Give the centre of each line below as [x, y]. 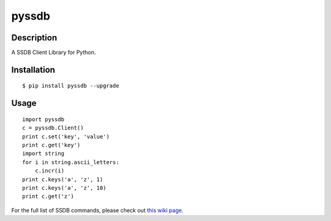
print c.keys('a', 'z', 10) [64, 188]
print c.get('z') [48, 197]
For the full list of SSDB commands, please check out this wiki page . [97, 210]
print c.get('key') [51, 145]
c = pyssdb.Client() [53, 128]
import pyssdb [43, 119]
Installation [33, 69]
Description [34, 38]
